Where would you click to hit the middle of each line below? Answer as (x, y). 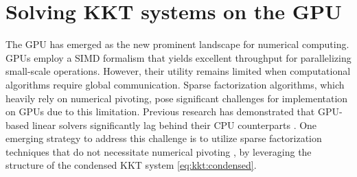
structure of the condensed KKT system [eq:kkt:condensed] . (131, 165)
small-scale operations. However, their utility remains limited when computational (178, 71)
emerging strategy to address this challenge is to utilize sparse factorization (164, 138)
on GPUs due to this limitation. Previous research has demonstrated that (160, 111)
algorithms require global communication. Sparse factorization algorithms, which (175, 84)
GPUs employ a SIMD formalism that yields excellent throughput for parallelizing (178, 57)
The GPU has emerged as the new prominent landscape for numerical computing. (177, 44)
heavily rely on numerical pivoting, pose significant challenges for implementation (177, 98)
